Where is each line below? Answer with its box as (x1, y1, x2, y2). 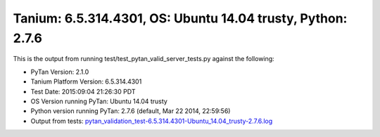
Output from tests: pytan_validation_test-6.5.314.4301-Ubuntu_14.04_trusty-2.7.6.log (30, 117, 273, 125)
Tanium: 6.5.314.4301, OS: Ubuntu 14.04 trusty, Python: (13, 11, 348, 26)
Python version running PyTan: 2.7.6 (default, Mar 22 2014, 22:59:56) (30, 107, 231, 115)
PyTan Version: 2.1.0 (30, 67, 89, 76)
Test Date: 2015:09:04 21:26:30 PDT (30, 87, 136, 96)
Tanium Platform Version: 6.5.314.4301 (30, 77, 142, 86)
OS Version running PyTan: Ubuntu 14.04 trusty (30, 97, 168, 105)
